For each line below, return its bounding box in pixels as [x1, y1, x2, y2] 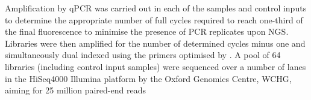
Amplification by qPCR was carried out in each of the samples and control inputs [5, 2, 307, 14]
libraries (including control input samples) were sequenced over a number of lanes [5, 60, 306, 72]
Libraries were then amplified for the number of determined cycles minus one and [5, 37, 306, 49]
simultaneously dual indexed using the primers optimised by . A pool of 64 [5, 49, 281, 61]
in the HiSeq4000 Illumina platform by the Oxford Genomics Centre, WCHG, [5, 72, 292, 84]
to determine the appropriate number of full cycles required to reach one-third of [5, 13, 303, 26]
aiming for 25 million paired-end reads [5, 84, 146, 96]
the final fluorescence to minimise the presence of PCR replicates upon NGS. [5, 25, 289, 38]
